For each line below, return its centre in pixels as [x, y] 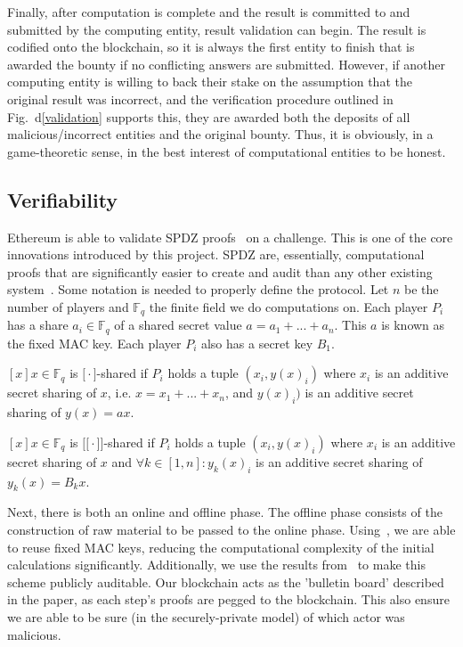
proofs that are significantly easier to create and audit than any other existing [220, 271]
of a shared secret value [178, 325]
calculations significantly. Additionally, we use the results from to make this [216, 565]
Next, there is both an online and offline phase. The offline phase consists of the [225, 512]
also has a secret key [257, 343]
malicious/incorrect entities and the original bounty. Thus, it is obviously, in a [220, 134]
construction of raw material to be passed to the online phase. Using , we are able [231, 529]
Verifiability [63, 199]
